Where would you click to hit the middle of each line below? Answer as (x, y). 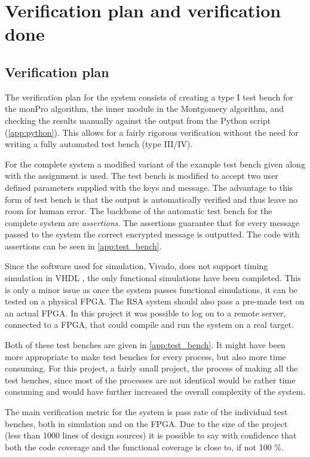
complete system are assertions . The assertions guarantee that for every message (152, 222)
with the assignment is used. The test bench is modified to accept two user (142, 176)
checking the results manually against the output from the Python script (138, 120)
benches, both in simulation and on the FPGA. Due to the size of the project (146, 423)
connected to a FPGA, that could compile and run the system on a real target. (150, 325)
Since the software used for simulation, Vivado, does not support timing (136, 266)
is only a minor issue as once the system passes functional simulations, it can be (151, 289)
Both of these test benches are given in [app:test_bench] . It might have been (145, 345)
